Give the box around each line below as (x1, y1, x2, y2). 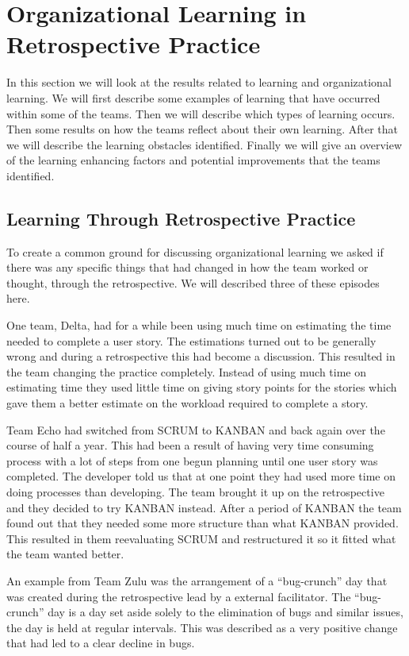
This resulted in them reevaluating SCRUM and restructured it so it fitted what (6, 530, 396, 546)
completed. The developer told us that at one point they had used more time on (6, 468, 396, 484)
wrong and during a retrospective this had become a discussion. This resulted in (6, 348, 396, 365)
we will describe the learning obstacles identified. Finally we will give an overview (6, 136, 403, 152)
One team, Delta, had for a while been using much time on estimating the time (6, 317, 392, 334)
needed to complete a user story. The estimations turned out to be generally (6, 332, 377, 349)
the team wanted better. (6, 546, 124, 562)
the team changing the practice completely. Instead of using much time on (6, 363, 366, 380)
